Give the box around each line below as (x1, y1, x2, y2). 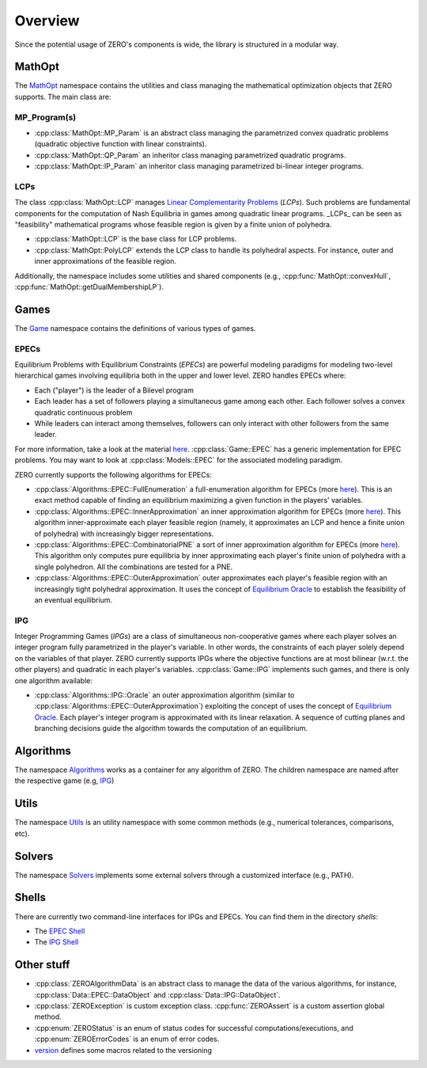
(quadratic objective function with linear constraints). (34, 139, 207, 149)
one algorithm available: (14, 675, 93, 685)
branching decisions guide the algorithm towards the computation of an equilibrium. (34, 724, 308, 733)
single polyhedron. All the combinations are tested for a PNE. (34, 562, 233, 572)
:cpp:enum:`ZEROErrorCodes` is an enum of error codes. (34, 1034, 220, 1044)
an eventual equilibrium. (34, 595, 113, 605)
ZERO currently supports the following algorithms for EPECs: (14, 469, 213, 479)
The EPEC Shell (34, 926, 85, 936)
